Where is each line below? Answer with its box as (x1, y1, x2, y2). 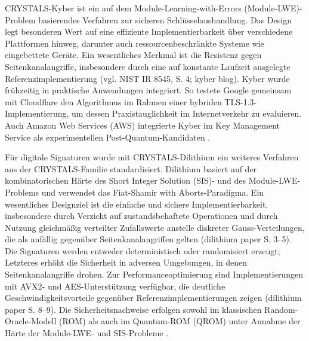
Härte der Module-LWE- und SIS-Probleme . (5, 327, 169, 339)
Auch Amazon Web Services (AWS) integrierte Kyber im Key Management (5, 118, 280, 131)
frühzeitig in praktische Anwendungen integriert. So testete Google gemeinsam (5, 84, 292, 96)
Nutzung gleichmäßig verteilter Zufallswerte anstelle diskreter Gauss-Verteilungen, (5, 221, 305, 233)
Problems (5, 185, 39, 198)
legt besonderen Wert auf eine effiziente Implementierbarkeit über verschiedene (5, 25, 293, 38)
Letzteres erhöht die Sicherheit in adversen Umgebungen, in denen (5, 256, 248, 269)
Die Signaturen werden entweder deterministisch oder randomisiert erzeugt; (5, 244, 280, 257)
